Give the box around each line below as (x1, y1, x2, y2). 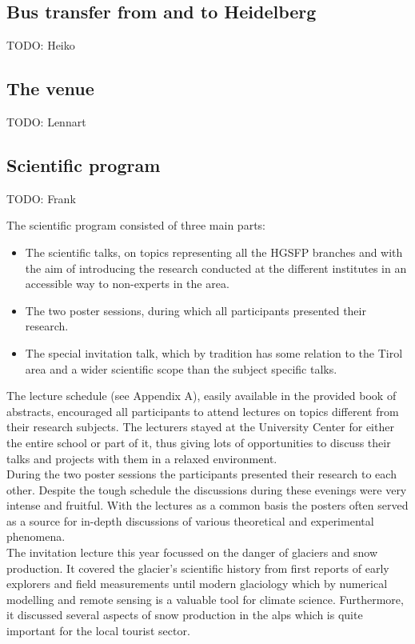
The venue (6, 76, 94, 101)
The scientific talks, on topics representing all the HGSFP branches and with (25, 243, 403, 260)
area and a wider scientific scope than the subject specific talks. (25, 360, 337, 377)
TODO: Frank (6, 190, 76, 206)
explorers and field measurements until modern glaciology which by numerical (6, 575, 388, 592)
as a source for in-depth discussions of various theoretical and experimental (6, 512, 374, 529)
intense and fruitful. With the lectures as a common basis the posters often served (6, 497, 409, 514)
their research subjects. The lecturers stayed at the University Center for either (6, 418, 394, 435)
